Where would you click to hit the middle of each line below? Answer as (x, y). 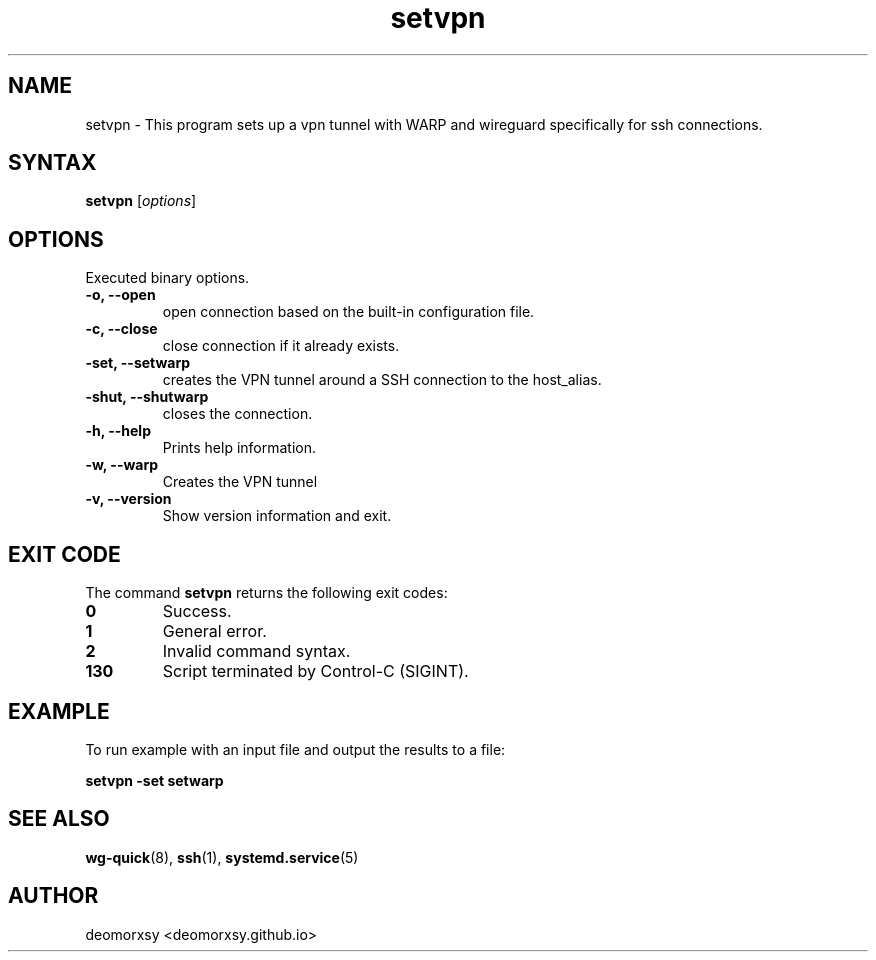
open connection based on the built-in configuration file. (348, 312)
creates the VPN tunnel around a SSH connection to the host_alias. (382, 380)
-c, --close (121, 329)
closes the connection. (237, 414)
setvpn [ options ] (141, 201)
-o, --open (120, 295)
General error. (214, 631)
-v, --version (128, 499)
